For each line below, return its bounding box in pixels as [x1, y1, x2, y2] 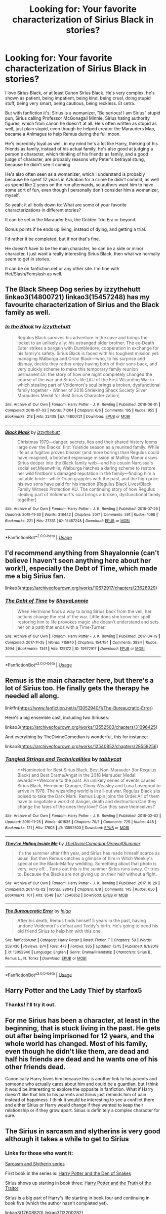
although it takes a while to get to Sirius [5, 1135, 129, 1143]
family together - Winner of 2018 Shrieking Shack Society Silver [17, 387, 147, 393]
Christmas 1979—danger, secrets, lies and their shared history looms [17, 439, 158, 445]
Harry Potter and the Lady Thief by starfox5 [5, 986, 142, 995]
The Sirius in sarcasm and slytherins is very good [5, 1127, 161, 1135]
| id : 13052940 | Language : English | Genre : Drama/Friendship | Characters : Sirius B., [5, 950, 153, 955]
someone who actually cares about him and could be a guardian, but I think [5, 1081, 159, 1087]
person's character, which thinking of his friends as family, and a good [5, 151, 149, 157]
